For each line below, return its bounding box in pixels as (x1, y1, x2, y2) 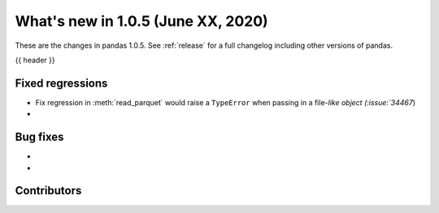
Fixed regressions (15, 76, 108, 90)
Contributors (15, 184, 82, 198)
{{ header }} (15, 55, 56, 65)
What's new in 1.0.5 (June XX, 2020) (15, 12, 268, 30)
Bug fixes (15, 130, 64, 144)
